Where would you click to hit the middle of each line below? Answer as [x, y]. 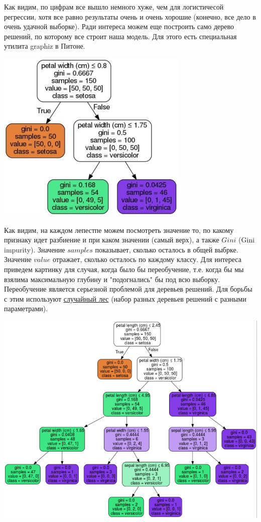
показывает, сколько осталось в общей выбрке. [167, 249]
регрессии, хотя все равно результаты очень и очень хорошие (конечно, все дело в [130, 16]
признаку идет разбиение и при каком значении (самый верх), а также [112, 240]
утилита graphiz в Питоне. [45, 46]
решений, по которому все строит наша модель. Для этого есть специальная [120, 36]
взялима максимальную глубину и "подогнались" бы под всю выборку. [112, 279]
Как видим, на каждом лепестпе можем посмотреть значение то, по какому [119, 230]
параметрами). [26, 308]
